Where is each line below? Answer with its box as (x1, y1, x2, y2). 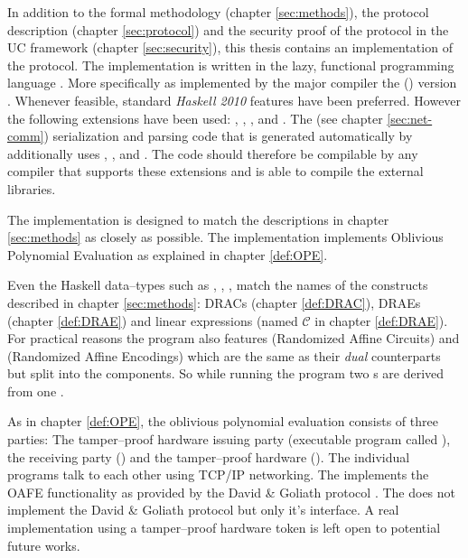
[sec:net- (387, 108, 433, 127)
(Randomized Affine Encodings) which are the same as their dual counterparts (7, 346, 441, 365)
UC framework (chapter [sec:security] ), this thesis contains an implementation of (7, 38, 453, 57)
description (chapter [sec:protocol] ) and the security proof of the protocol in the (7, 20, 449, 39)
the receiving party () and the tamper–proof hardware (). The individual (7, 447, 410, 466)
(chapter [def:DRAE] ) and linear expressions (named (7, 311, 298, 330)
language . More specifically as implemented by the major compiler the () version (7, 73, 457, 92)
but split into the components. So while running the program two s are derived (7, 364, 445, 383)
